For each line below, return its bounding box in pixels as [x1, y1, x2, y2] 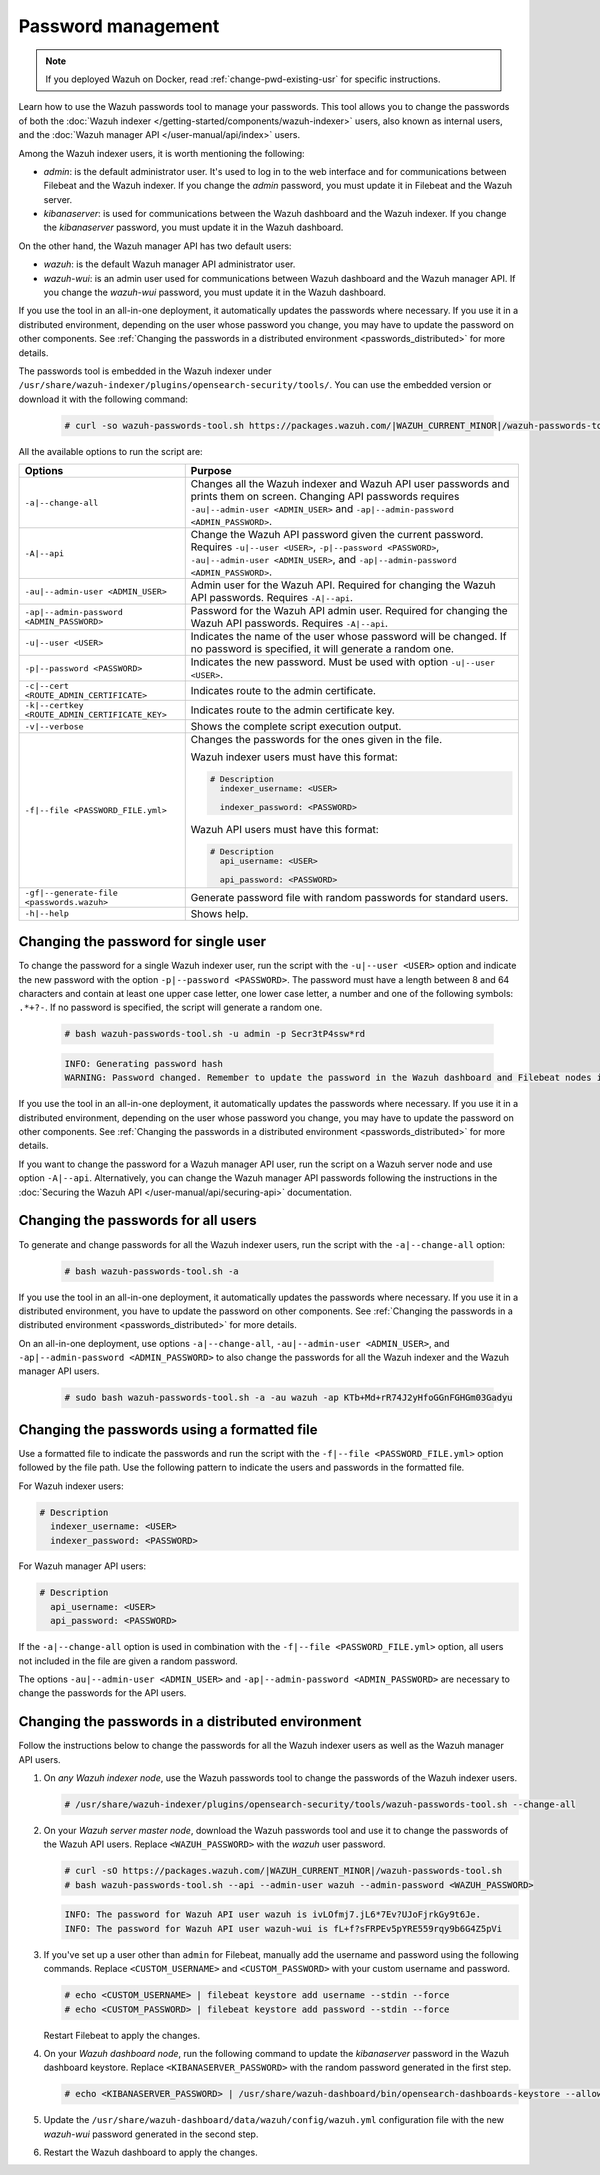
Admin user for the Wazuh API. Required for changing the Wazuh [190, 578, 496, 592]
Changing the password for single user [18, 933, 267, 950]
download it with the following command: [18, 393, 189, 405]
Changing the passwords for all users [18, 1212, 257, 1229]
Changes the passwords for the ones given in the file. [190, 733, 443, 747]
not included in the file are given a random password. [18, 1655, 239, 1667]
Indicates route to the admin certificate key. [190, 703, 395, 717]
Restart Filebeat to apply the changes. [43, 2029, 200, 2041]
